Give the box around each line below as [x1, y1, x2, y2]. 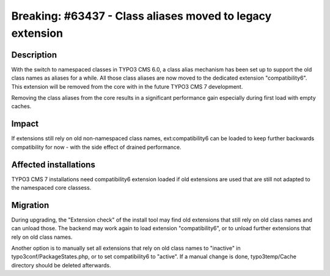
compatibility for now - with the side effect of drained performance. [11, 143, 182, 151]
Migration [11, 200, 50, 211]
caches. [11, 103, 32, 110]
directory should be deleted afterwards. [11, 261, 111, 269]
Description [11, 50, 57, 60]
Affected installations [11, 159, 96, 170]
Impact [11, 119, 39, 129]
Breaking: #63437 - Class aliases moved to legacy [11, 9, 272, 23]
